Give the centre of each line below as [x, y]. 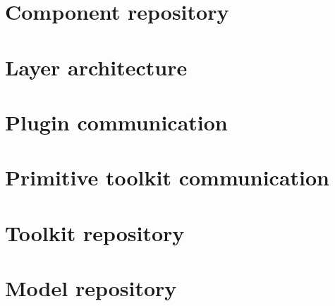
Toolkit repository [95, 232]
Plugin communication [116, 122]
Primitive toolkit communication [167, 177]
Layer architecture [96, 67]
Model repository [91, 288]
